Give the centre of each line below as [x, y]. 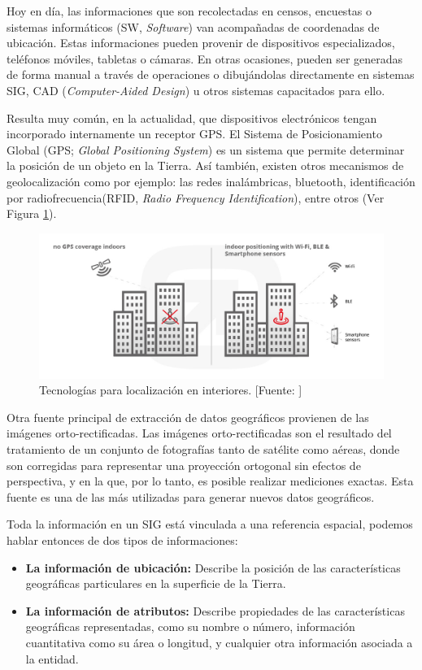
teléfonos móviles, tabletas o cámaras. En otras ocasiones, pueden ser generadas [205, 58]
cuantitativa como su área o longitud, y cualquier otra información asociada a [219, 642]
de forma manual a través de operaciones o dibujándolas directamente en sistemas [211, 74]
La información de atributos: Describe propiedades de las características [215, 610]
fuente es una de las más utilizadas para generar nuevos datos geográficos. [191, 496]
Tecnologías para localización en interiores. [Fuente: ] [171, 390]
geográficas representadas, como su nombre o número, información [190, 626]
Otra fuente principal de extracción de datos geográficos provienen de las [188, 417]
